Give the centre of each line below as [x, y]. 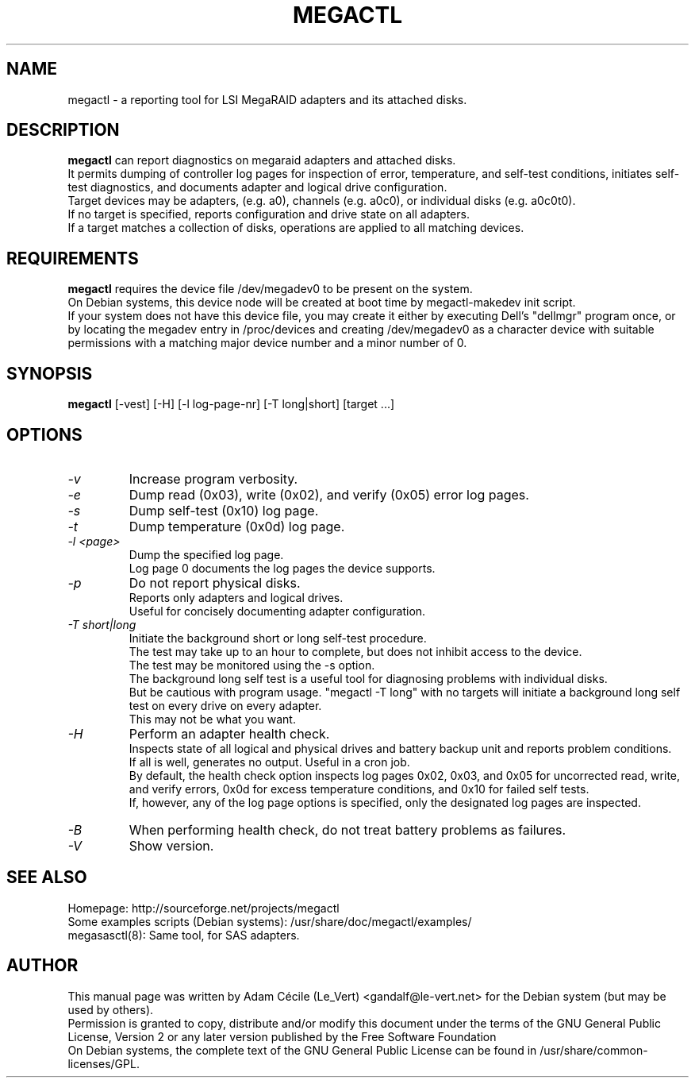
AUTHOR [42, 966]
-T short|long [102, 624]
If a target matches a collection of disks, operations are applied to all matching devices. [296, 228]
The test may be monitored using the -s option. [252, 665]
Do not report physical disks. [215, 583]
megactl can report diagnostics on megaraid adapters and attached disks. [262, 160]
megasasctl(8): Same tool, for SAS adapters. [184, 935]
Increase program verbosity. [213, 478]
